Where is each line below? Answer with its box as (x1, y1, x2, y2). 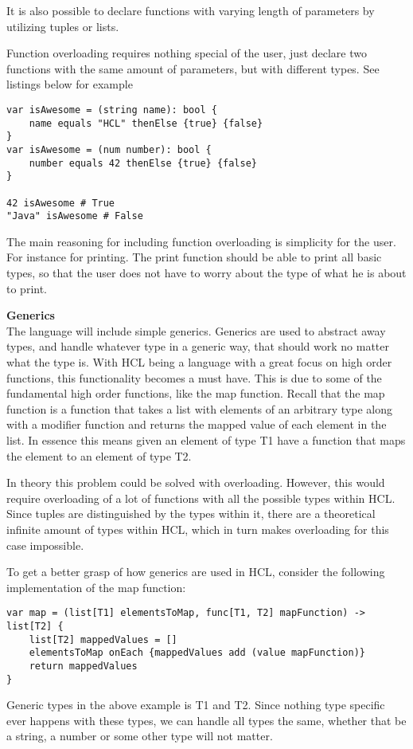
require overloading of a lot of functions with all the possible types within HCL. (6, 489, 395, 506)
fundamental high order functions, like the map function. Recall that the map (6, 385, 385, 402)
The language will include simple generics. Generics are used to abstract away (6, 322, 386, 339)
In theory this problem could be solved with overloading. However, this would (6, 474, 385, 491)
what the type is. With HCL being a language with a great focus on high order (6, 354, 392, 371)
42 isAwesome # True (6, 197, 115, 209)
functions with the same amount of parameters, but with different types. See (6, 60, 380, 76)
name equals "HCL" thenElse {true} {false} (29, 117, 263, 129)
